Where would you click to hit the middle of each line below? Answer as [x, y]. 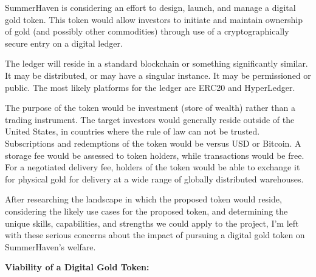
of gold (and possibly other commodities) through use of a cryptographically [147, 31]
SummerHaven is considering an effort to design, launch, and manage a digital [150, 7]
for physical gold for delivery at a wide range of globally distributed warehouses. [154, 179]
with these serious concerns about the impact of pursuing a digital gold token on [155, 235]
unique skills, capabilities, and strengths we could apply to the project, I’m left [152, 223]
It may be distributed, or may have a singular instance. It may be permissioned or [158, 75]
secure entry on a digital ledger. [64, 43]
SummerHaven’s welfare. [50, 246]
